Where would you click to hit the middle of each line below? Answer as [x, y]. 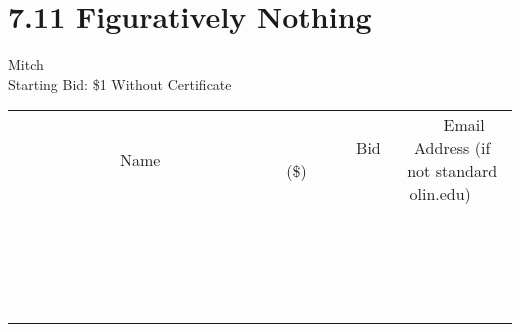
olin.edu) [440, 194]
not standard [452, 171]
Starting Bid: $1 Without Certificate [120, 83]
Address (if [452, 148]
